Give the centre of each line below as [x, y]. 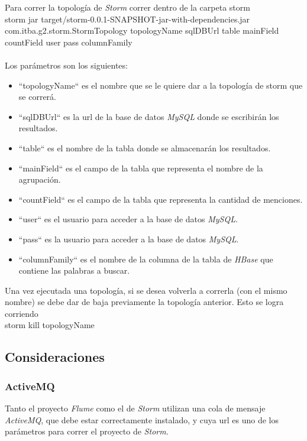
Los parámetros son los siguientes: [66, 65]
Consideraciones [55, 357]
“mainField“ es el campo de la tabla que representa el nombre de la [141, 168]
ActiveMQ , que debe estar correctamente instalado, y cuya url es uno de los [142, 419]
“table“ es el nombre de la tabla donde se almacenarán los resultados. [145, 147]
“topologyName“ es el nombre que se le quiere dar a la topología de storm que [161, 85]
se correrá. [37, 97]
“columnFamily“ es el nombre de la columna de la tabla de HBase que [146, 259]
